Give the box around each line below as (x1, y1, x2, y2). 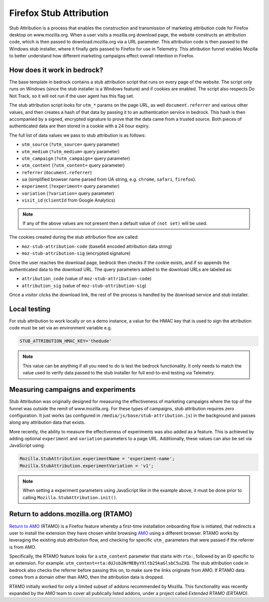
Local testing (9, 304, 51, 313)
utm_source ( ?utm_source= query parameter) (21, 141, 120, 147)
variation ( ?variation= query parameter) (21, 190, 115, 196)
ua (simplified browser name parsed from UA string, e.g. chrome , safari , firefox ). (21, 176, 197, 182)
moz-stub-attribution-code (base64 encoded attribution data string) (21, 243, 172, 249)
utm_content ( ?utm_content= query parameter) (21, 162, 125, 168)
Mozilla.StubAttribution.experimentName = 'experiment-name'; (19, 456, 175, 462)
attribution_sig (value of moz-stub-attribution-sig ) (21, 283, 146, 289)
